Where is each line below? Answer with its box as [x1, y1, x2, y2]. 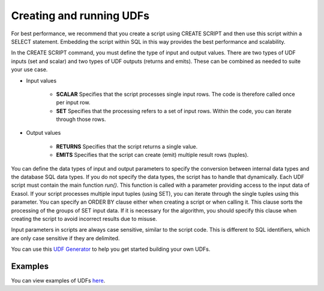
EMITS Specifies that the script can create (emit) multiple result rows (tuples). [56, 151, 249, 159]
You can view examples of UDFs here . [11, 277, 106, 284]
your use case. [11, 66, 48, 73]
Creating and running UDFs [11, 9, 150, 22]
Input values [26, 77, 57, 84]
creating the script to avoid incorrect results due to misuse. [11, 215, 157, 222]
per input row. [56, 99, 91, 106]
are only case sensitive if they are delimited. [11, 234, 120, 242]
